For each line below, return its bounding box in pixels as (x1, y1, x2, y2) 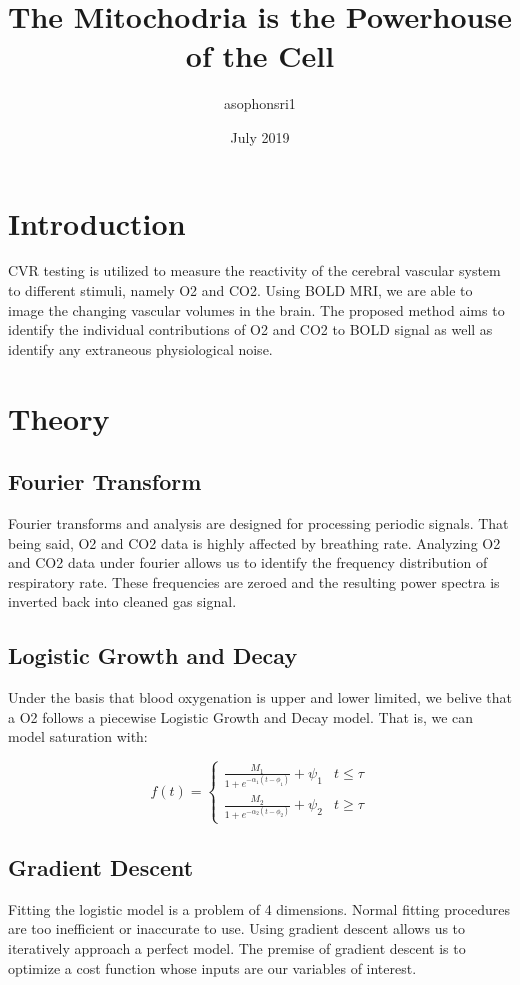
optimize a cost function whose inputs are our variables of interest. (8, 957, 417, 978)
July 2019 (230, 126, 290, 147)
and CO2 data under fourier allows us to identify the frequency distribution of (8, 552, 488, 573)
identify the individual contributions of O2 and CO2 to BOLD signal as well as (8, 319, 493, 340)
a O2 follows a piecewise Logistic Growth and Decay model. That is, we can (8, 706, 474, 727)
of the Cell (185, 35, 335, 76)
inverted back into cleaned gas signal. (8, 591, 237, 612)
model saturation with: (8, 726, 148, 747)
